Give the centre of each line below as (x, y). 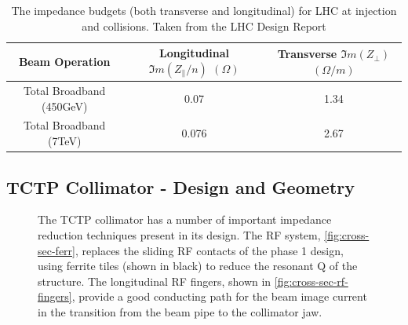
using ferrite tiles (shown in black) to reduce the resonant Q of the (198, 266)
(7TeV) (64, 141)
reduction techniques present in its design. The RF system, (179, 234)
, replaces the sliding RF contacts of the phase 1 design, (209, 250)
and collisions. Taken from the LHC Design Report (204, 26)
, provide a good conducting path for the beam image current (219, 296)
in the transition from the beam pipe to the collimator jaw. (180, 311)
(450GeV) (64, 106)
